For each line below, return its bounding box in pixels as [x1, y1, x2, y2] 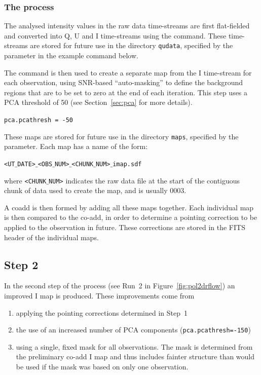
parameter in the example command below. [4, 50, 138, 61]
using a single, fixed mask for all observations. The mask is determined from [16, 341, 253, 352]
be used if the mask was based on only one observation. [16, 361, 189, 372]
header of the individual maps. [4, 232, 99, 242]
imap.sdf [113, 160, 142, 168]
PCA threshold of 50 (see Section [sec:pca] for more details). [4, 97, 193, 107]
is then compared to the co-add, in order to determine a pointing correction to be [4, 212, 257, 222]
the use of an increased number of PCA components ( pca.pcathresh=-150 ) [16, 324, 251, 335]
